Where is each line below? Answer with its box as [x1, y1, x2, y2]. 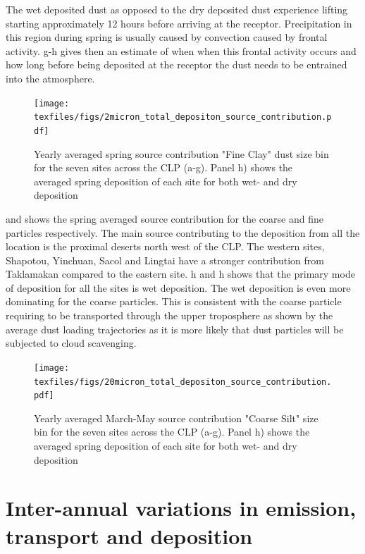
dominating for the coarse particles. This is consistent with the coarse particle [6, 294, 342, 309]
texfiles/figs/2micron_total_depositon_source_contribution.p [34, 112, 332, 123]
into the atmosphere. [6, 70, 95, 85]
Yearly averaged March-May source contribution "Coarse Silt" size [34, 410, 318, 425]
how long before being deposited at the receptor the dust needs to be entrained [6, 57, 347, 72]
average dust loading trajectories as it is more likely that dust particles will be [6, 321, 344, 336]
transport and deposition [6, 521, 253, 550]
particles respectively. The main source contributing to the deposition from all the [6, 225, 360, 240]
